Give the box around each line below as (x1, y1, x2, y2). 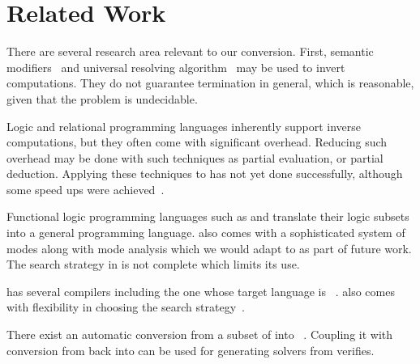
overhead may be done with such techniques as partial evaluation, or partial (6, 149, 384, 166)
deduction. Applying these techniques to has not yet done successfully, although (6, 165, 403, 182)
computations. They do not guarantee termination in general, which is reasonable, (6, 74, 414, 91)
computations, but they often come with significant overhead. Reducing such (6, 133, 388, 150)
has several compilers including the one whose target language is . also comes (6, 282, 395, 299)
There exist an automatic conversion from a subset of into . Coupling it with (6, 326, 393, 343)
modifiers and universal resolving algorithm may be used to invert (6, 58, 345, 75)
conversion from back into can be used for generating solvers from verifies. (6, 341, 375, 358)
